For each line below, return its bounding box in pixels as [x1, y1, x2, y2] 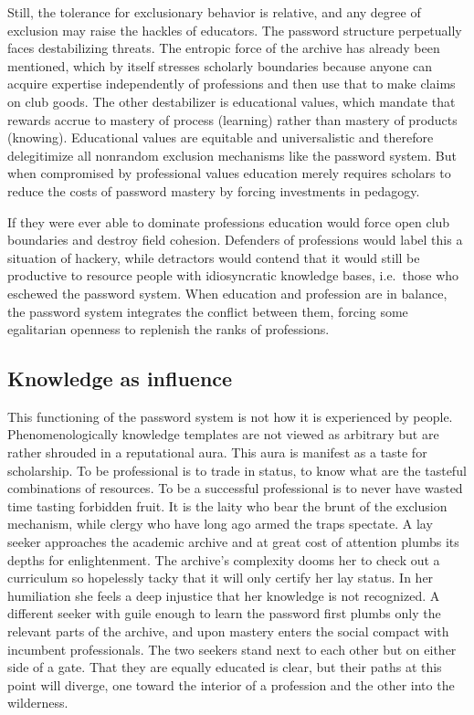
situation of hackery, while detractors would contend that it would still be [7, 247, 420, 267]
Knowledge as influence [7, 364, 233, 393]
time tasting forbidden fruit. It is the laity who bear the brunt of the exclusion [7, 496, 448, 515]
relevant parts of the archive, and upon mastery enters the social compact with [7, 622, 449, 641]
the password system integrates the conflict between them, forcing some [7, 301, 408, 321]
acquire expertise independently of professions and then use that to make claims [7, 74, 456, 93]
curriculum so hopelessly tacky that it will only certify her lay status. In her [7, 568, 434, 587]
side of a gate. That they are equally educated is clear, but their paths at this [7, 657, 442, 677]
